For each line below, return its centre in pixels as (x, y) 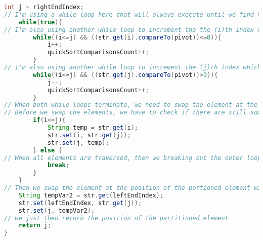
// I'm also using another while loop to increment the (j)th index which (133, 67)
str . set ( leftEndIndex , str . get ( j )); (80, 203)
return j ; (35, 226)
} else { (48, 150)
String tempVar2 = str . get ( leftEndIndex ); (91, 195)
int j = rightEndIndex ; (44, 7)
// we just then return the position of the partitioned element (116, 218)
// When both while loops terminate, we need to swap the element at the (131, 105)
